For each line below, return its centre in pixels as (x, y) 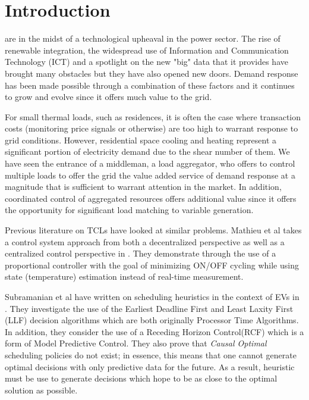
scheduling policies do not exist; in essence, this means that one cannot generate (151, 354)
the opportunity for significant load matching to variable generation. (129, 210)
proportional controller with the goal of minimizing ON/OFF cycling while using (152, 265)
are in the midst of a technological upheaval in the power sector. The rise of (143, 38)
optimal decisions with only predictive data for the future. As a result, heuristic (150, 366)
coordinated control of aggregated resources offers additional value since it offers (151, 198)
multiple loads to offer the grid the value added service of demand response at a (150, 175)
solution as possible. (41, 390)
